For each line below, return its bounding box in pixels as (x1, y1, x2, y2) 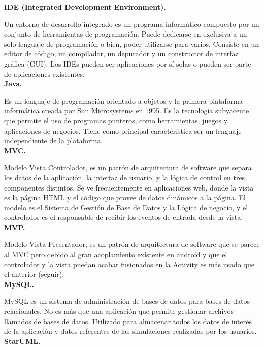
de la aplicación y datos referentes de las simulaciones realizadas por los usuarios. (4, 326, 257, 336)
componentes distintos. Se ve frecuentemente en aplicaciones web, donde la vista (4, 182, 254, 193)
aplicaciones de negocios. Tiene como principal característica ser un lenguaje (4, 125, 242, 136)
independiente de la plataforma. (4, 135, 103, 146)
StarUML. (4, 335, 41, 346)
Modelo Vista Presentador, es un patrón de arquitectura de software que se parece (4, 239, 260, 249)
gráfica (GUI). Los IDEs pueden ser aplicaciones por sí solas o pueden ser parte (4, 58, 251, 69)
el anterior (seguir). (4, 269, 64, 279)
